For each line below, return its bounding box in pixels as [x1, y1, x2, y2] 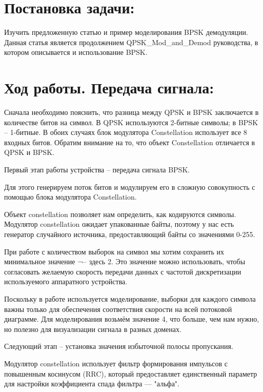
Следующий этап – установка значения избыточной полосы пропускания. [4, 341, 233, 351]
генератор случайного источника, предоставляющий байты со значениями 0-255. [4, 228, 255, 239]
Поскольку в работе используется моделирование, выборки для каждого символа [4, 293, 256, 304]
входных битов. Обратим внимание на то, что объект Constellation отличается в [4, 136, 255, 147]
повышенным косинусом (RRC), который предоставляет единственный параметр [4, 368, 257, 379]
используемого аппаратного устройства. [4, 276, 128, 287]
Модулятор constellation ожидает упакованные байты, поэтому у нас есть [4, 219, 234, 229]
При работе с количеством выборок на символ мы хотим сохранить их [4, 246, 224, 257]
